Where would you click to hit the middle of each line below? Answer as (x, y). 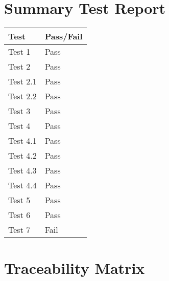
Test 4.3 (22, 170)
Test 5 (19, 200)
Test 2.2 (22, 96)
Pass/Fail (64, 36)
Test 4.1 (22, 141)
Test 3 (19, 111)
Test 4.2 (22, 156)
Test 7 (19, 230)
